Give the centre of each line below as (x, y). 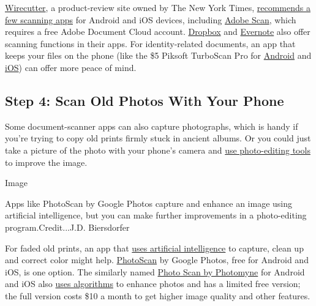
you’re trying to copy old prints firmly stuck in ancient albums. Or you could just (158, 138)
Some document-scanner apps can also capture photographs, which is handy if (152, 126)
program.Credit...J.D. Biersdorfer (67, 227)
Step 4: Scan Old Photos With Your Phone (145, 100)
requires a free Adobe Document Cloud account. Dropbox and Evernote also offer (158, 32)
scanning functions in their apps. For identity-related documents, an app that (150, 43)
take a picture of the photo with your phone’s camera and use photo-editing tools (158, 150)
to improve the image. (46, 162)
